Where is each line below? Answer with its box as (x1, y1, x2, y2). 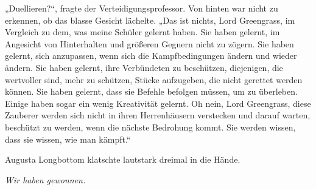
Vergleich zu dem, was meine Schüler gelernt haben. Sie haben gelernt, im (5, 25, 280, 38)
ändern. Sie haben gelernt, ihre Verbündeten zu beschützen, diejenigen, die (5, 61, 283, 73)
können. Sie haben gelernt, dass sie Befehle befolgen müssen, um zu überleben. (5, 85, 298, 98)
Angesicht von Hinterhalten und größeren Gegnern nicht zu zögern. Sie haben (5, 37, 294, 50)
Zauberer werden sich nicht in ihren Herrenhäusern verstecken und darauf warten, (5, 109, 311, 121)
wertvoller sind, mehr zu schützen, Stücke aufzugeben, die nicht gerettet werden (5, 73, 303, 86)
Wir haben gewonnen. (5, 173, 86, 186)
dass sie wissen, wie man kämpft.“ (5, 132, 131, 145)
